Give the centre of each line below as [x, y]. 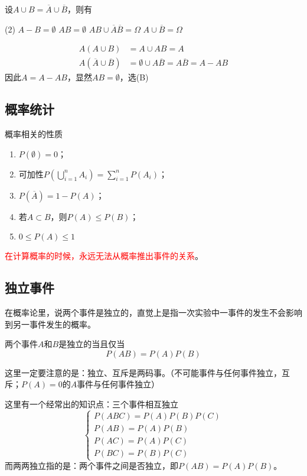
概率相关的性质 [34, 134]
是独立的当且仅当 [92, 344]
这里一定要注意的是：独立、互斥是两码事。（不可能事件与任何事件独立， [143, 372]
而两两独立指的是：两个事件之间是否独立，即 [92, 466]
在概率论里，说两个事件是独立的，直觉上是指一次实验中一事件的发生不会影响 [153, 313]
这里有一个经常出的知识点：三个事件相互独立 [92, 404]
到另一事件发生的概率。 [50, 324]
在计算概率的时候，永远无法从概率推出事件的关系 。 [104, 256]
